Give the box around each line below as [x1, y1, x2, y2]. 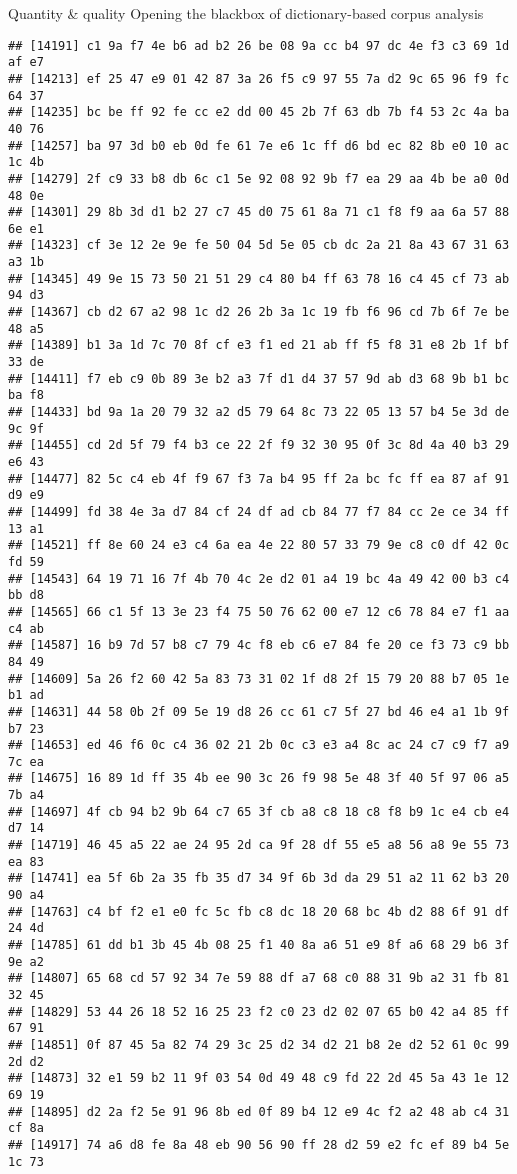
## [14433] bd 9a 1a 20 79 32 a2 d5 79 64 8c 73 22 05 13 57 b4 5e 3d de [8, 405, 510, 420]
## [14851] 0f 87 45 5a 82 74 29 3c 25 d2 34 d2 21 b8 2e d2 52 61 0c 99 [8, 1037, 510, 1052]
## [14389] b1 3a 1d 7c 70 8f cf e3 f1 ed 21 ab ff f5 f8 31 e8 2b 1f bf [8, 338, 510, 353]
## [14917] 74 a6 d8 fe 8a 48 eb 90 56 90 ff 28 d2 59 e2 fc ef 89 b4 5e [8, 1137, 510, 1152]
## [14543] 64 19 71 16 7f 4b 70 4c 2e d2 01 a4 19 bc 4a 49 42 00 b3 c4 [8, 571, 510, 586]
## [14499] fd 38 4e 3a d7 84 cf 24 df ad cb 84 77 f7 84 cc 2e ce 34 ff [8, 504, 510, 519]
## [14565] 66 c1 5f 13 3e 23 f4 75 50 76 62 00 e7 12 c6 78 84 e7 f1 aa [8, 604, 510, 619]
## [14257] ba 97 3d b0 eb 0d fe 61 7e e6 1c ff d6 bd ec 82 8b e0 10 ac [8, 138, 510, 153]
